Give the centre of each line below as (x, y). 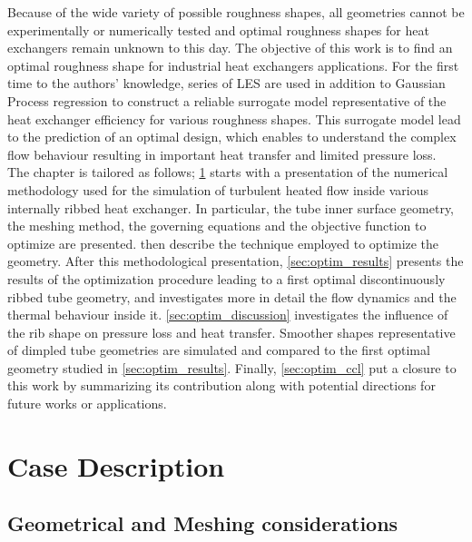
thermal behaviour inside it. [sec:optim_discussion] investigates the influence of (228, 315)
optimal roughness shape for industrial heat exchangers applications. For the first (233, 65)
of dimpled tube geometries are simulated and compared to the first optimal (219, 350)
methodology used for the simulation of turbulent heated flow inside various (218, 189)
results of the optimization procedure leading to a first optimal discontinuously (226, 278)
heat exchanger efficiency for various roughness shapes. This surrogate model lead (234, 118)
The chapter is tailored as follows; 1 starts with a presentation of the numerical (228, 172)
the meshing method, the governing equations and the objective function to (217, 226)
